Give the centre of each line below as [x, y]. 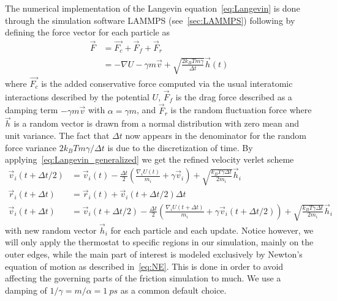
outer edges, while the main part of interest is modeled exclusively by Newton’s [154, 254]
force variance [31, 147]
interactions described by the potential [77, 96]
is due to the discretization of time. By [180, 147]
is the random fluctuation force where [241, 110]
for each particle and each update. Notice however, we [212, 230]
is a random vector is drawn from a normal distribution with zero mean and [157, 123]
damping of [26, 290]
